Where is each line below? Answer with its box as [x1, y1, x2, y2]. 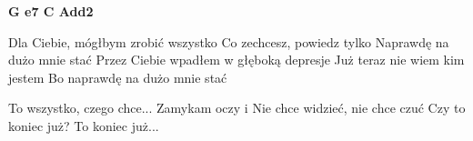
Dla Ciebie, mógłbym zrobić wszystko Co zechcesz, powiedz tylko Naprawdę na [8, 32, 449, 51]
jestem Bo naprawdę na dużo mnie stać [8, 67, 227, 86]
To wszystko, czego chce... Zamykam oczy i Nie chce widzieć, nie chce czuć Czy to [8, 98, 466, 117]
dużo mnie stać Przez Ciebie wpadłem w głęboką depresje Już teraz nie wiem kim [8, 50, 465, 69]
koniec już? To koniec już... [8, 116, 159, 135]
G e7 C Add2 [8, 2, 94, 20]
